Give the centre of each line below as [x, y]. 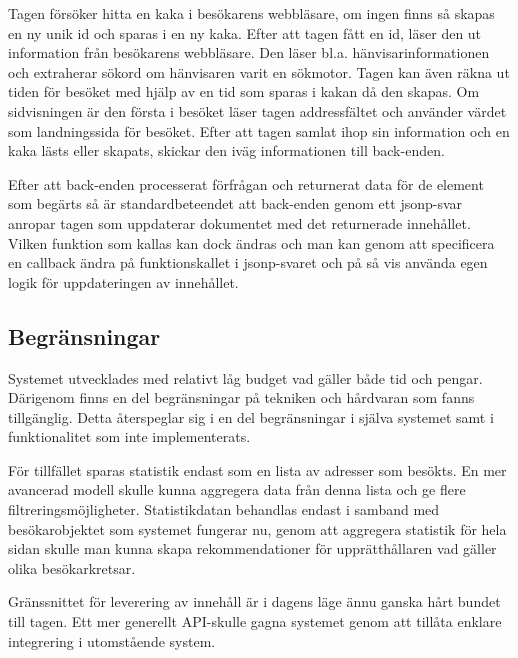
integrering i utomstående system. [112, 640]
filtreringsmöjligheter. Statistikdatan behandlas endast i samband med [224, 509]
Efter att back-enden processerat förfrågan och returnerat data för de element [246, 183]
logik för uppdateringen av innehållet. [123, 281]
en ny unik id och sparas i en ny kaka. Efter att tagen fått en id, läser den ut [245, 32]
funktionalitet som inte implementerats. [129, 436]
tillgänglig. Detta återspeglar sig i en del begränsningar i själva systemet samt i [251, 416]
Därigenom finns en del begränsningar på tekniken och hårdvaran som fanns [241, 397]
